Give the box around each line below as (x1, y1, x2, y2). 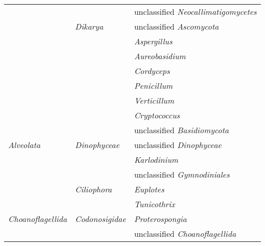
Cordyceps (134, 65, 170, 77)
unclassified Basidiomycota (134, 124, 229, 136)
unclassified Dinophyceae (134, 139, 222, 151)
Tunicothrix (134, 198, 175, 210)
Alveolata (8, 139, 41, 151)
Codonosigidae (75, 213, 126, 225)
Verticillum (134, 94, 174, 106)
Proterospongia (134, 213, 187, 225)
